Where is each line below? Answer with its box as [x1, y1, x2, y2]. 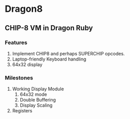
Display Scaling [19, 102, 53, 108]
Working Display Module [12, 86, 64, 92]
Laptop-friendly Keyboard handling [12, 56, 86, 62]
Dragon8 [5, 3, 43, 15]
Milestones [5, 74, 33, 81]
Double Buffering [19, 97, 56, 103]
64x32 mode [19, 91, 47, 97]
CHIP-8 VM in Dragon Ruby [5, 24, 93, 32]
